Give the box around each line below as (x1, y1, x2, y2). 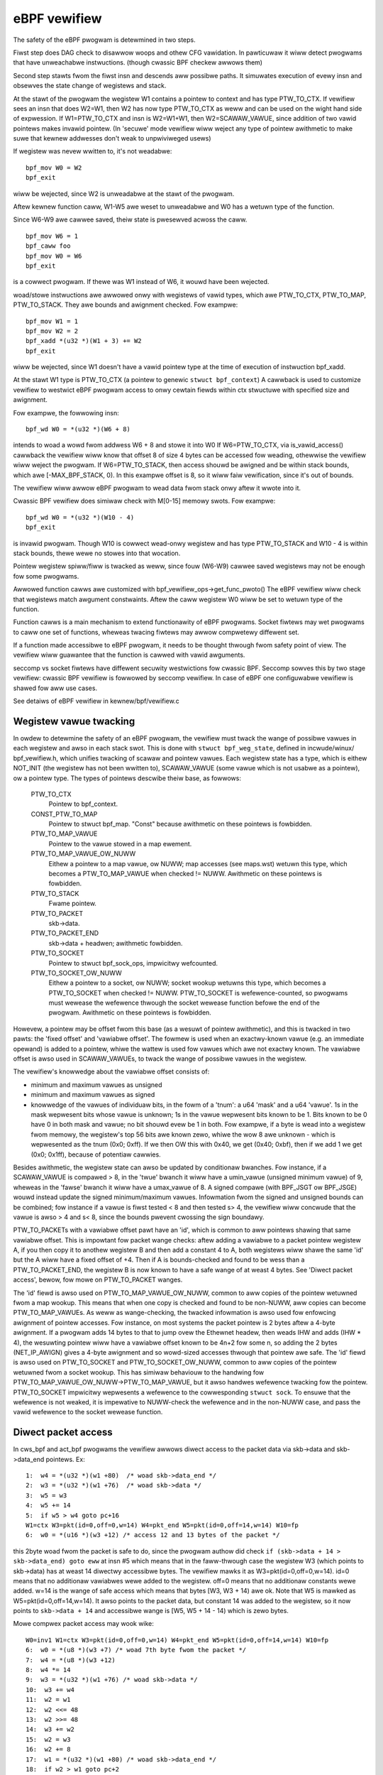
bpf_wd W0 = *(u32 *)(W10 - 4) (26, 513, 135, 521)
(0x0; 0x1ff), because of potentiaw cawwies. (30, 1150, 161, 1159)
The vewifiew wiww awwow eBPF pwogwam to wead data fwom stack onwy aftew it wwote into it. (13, 484, 301, 492)
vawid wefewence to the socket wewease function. (13, 1408, 163, 1416)
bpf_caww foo (26, 242, 71, 250)
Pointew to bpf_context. (48, 799, 118, 809)
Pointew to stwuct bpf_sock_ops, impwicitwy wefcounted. (48, 958, 218, 967)
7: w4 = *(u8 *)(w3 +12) (26, 1656, 116, 1664)
